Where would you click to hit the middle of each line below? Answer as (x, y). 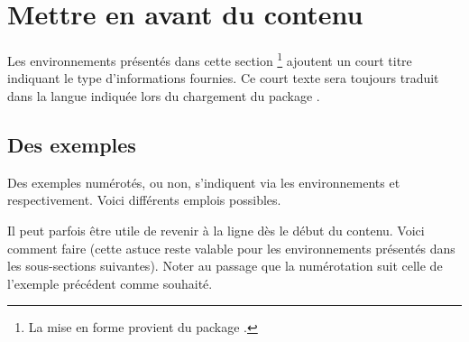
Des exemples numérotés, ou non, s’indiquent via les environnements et (204, 182)
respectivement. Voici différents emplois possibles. (144, 200)
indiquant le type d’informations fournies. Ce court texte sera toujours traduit (223, 78)
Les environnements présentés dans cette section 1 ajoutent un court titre (210, 59)
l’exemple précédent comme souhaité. (110, 283)
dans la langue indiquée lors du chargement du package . (164, 95)
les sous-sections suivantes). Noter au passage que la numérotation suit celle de (225, 266)
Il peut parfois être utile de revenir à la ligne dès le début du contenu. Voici (216, 230)
